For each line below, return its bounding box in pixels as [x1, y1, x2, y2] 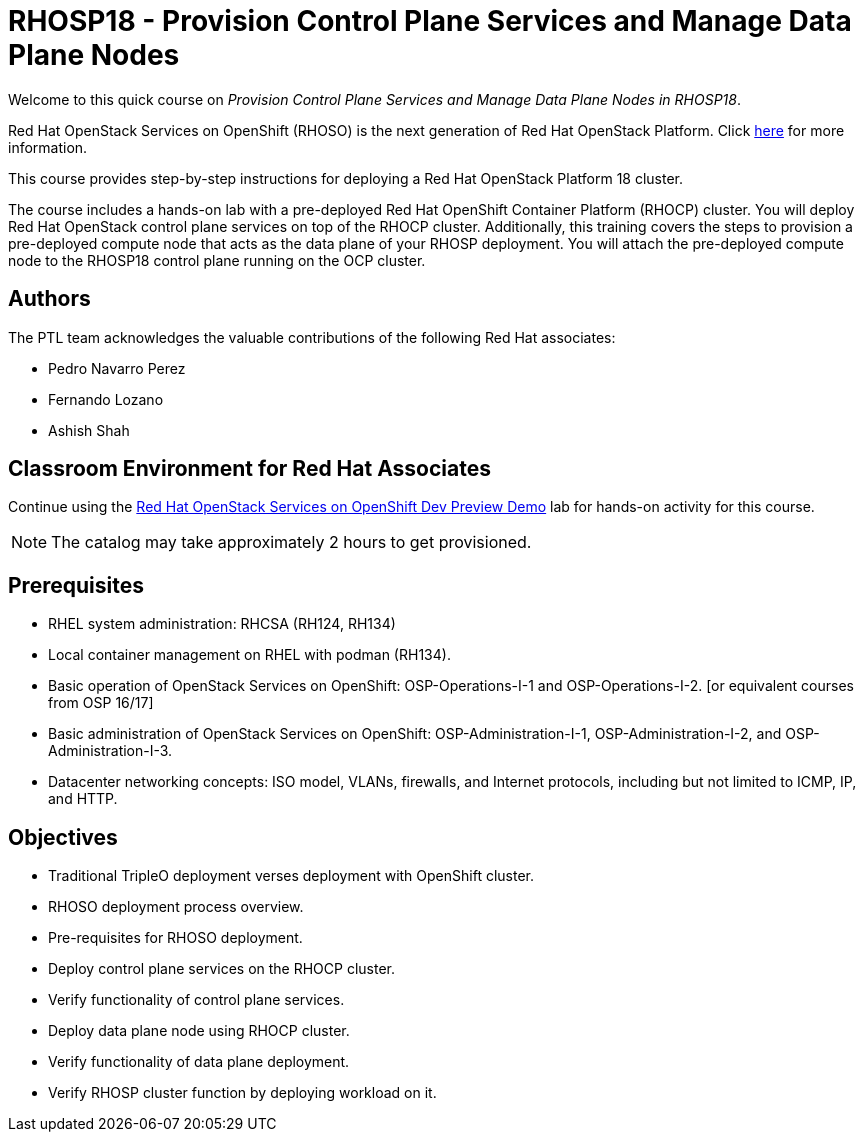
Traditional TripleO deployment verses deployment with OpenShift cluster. [48, 867, 535, 885]
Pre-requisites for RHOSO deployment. [48, 929, 303, 947]
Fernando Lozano [48, 390, 164, 408]
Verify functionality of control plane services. [48, 991, 345, 1009]
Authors [8, 286, 91, 312]
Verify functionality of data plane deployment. [48, 1053, 350, 1071]
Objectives [8, 824, 118, 850]
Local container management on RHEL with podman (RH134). [48, 646, 451, 664]
